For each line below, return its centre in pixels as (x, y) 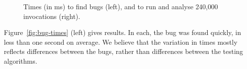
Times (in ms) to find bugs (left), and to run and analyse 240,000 (121, 6)
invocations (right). (52, 16)
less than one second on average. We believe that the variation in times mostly (121, 42)
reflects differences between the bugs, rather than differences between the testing (123, 51)
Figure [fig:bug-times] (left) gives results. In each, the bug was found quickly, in (123, 32)
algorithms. (21, 60)
